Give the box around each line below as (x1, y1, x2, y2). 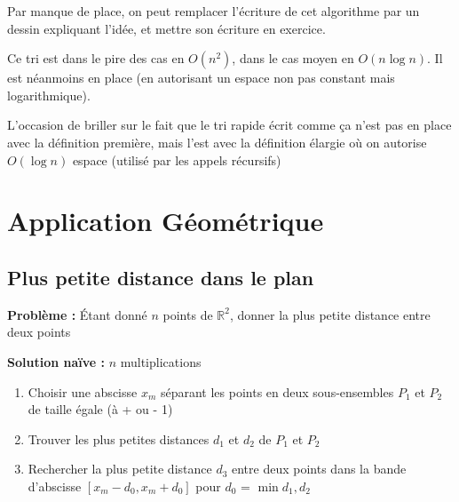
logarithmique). (7, 85, 91, 104)
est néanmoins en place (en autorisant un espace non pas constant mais (7, 68, 395, 87)
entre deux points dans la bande (232, 459, 407, 478)
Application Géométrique (7, 203, 324, 239)
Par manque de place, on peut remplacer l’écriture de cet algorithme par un (7, 2, 420, 20)
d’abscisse (28, 476, 82, 495)
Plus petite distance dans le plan (7, 263, 314, 291)
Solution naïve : (7, 352, 105, 371)
